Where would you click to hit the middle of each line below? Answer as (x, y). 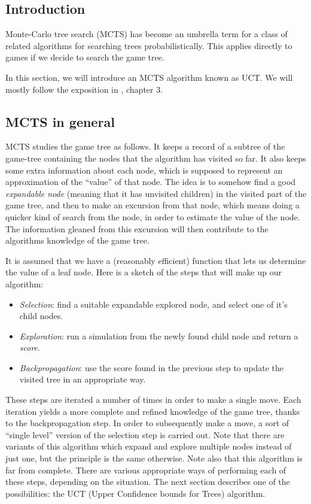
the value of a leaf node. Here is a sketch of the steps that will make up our (144, 272)
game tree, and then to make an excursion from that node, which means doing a (153, 205)
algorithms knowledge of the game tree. (77, 240)
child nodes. (41, 316)
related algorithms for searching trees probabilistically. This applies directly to (149, 45)
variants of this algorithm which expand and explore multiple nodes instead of (149, 446)
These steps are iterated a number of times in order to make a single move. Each (153, 400)
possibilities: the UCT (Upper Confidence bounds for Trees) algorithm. (135, 493)
